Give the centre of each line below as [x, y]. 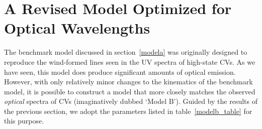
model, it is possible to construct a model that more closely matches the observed [130, 91]
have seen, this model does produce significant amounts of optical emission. [120, 72]
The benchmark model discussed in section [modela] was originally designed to [126, 52]
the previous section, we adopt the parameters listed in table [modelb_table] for [128, 111]
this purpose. [24, 121]
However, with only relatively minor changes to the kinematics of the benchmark [128, 82]
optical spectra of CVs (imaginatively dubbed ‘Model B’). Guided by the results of [131, 101]
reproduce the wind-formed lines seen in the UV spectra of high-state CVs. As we [130, 61]
